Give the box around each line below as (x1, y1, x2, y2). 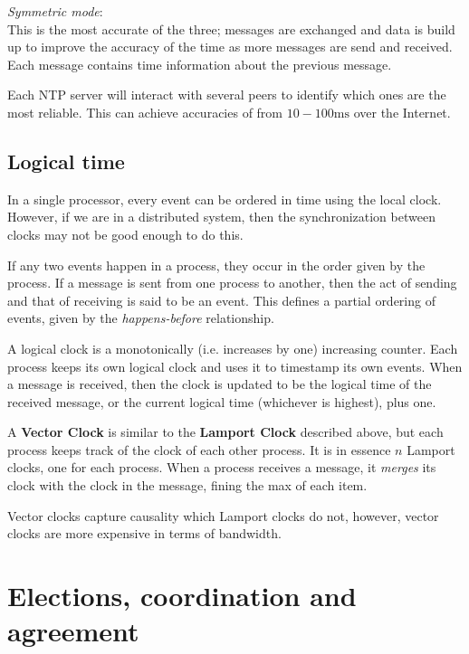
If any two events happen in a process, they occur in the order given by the (7, 255, 426, 274)
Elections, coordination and (7, 577, 357, 614)
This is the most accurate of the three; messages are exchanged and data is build (7, 19, 455, 38)
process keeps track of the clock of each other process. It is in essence (7, 440, 391, 459)
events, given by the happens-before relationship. (7, 308, 274, 327)
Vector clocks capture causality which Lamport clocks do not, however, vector (7, 506, 439, 525)
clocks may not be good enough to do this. (7, 224, 244, 243)
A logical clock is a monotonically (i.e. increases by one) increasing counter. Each (7, 338, 458, 357)
